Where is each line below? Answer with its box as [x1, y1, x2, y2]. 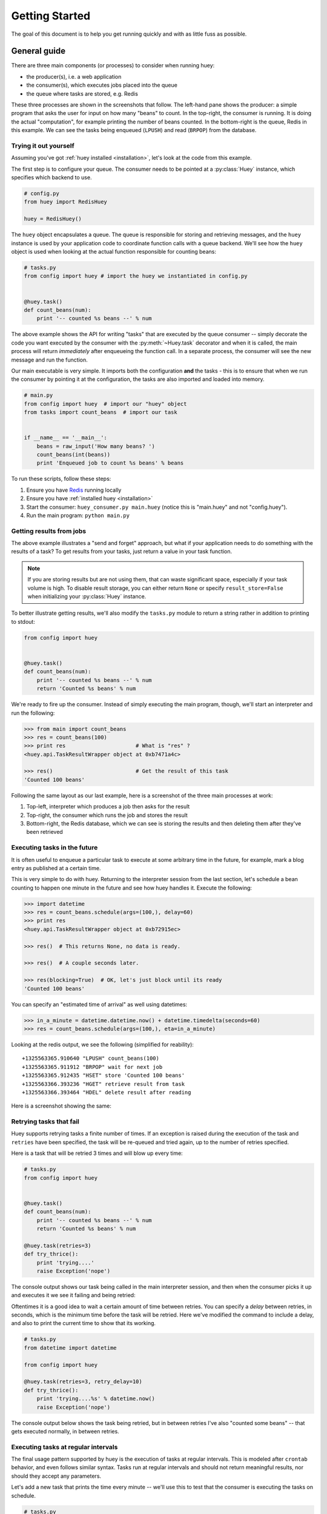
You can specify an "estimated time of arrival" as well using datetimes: [11, 1000, 188, 1008]
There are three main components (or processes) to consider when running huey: [11, 62, 215, 69]
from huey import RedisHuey [24, 199, 107, 205]
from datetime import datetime [24, 1344, 117, 1351]
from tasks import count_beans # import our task [24, 409, 178, 416]
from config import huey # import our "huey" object [24, 400, 187, 407]
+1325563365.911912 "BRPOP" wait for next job [22, 1063, 163, 1070]
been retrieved [26, 828, 63, 836]
